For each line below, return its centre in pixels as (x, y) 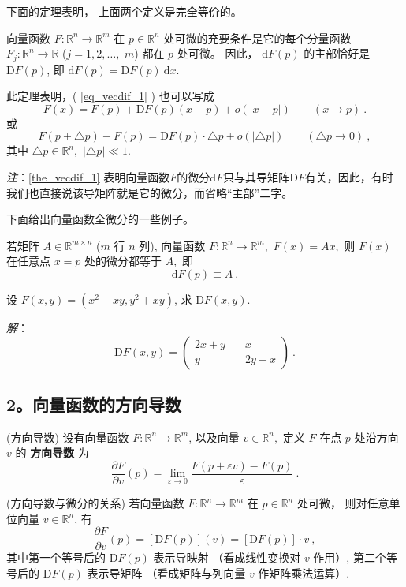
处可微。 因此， (218, 53)
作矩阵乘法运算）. (304, 572)
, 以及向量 (214, 437)
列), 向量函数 (172, 245)
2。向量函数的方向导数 (94, 404)
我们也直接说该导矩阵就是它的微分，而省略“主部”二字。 (150, 192)
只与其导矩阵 (257, 177)
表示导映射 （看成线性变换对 (227, 557)
